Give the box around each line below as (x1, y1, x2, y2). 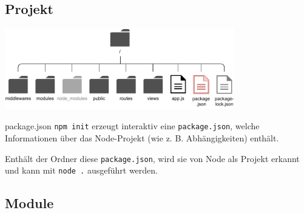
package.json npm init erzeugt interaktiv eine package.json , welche (5, 120, 260, 132)
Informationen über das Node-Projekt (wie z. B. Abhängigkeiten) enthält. (5, 132, 279, 144)
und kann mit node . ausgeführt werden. (5, 164, 158, 177)
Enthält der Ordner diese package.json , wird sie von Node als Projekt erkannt (5, 152, 300, 164)
